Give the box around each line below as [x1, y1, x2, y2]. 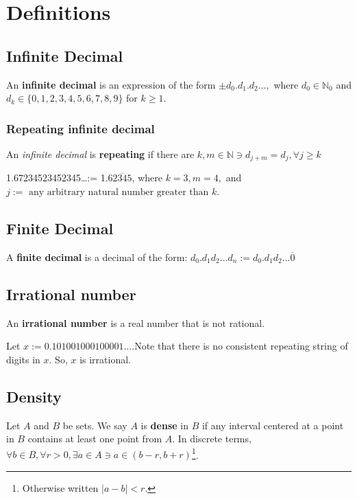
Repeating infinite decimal [6, 120, 155, 137]
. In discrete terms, [172, 431, 251, 446]
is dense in [140, 418, 188, 432]
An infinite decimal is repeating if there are [6, 146, 195, 161]
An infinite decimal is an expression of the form [6, 77, 216, 91]
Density [6, 385, 62, 407]
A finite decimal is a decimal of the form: [6, 249, 188, 264]
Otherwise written [22, 481, 99, 495]
